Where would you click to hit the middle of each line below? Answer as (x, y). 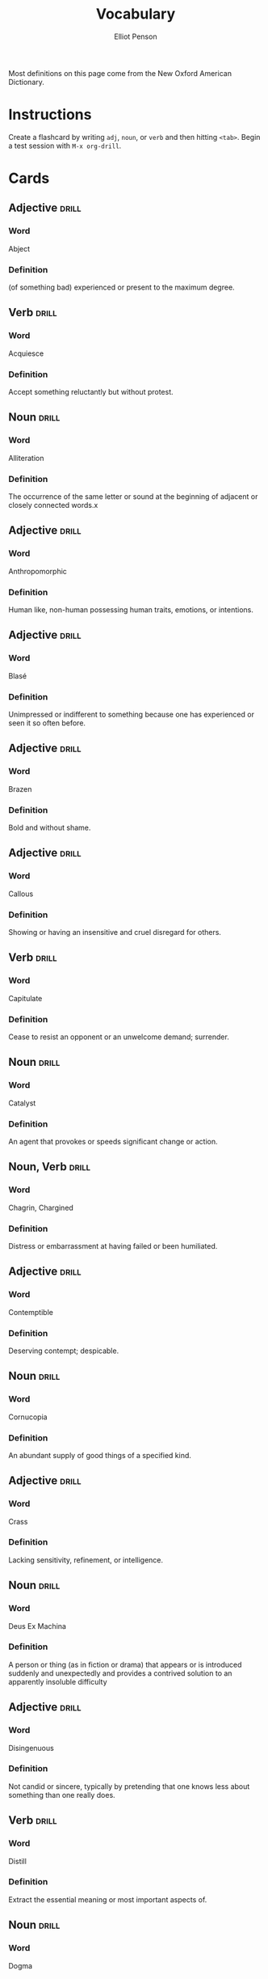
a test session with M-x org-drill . (65, 146)
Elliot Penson (136, 36)
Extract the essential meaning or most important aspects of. (108, 1899)
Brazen (20, 789)
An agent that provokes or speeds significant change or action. (113, 1141)
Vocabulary (136, 14)
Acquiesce (26, 353)
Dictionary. (26, 82)
